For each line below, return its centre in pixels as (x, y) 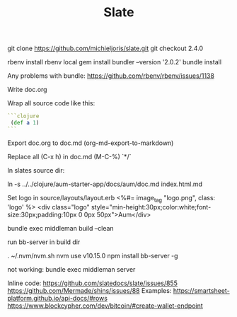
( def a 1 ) (25, 123)
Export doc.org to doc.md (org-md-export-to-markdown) (91, 143)
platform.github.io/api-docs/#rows (58, 298)
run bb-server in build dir (44, 242)
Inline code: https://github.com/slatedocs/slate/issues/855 (93, 283)
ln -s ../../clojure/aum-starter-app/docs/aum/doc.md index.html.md (105, 184)
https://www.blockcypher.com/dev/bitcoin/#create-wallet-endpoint (105, 306)
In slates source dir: (36, 170)
